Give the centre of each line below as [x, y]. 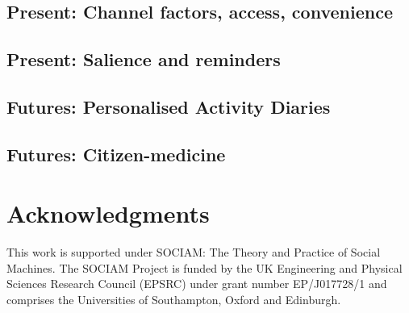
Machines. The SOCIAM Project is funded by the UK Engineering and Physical [204, 267]
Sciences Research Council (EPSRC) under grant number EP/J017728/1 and [197, 284]
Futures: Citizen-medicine [116, 154]
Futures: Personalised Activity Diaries [169, 106]
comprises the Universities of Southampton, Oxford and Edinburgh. [174, 300]
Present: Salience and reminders [144, 59]
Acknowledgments [108, 213]
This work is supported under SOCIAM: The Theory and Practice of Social [194, 252]
